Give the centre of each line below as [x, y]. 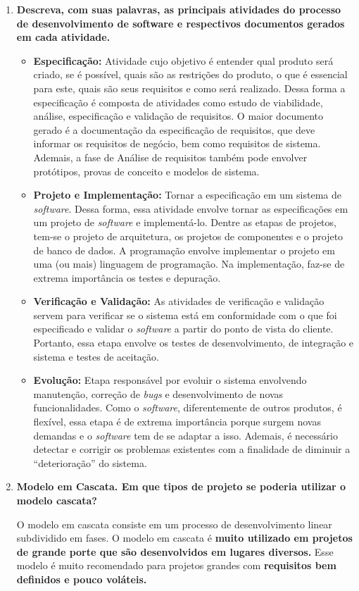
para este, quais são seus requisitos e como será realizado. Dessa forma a [189, 88]
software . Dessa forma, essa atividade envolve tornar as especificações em [191, 208]
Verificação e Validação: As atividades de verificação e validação [179, 301]
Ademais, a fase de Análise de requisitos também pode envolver [170, 157]
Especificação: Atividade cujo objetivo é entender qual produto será [183, 60]
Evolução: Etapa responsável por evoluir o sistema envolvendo [170, 380]
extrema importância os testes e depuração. [127, 277]
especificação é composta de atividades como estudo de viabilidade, [178, 102]
